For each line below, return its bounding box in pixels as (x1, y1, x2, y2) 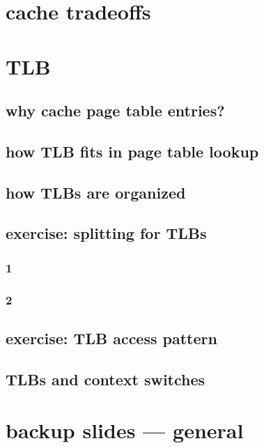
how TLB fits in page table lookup (6, 140, 259, 162)
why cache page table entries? (6, 100, 225, 121)
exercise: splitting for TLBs (6, 222, 207, 244)
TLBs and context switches (6, 368, 205, 389)
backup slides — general (6, 416, 244, 445)
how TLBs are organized (6, 181, 186, 203)
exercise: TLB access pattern (6, 327, 217, 348)
